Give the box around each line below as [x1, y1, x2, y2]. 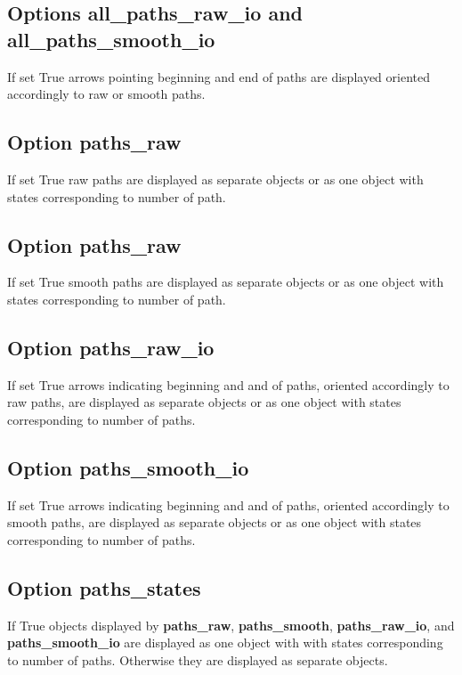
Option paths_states [7, 573, 201, 601]
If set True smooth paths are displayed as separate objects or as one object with [7, 272, 444, 291]
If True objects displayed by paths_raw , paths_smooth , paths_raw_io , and [7, 615, 455, 634]
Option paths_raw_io [7, 333, 215, 361]
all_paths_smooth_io [7, 25, 215, 53]
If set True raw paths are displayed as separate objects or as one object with [7, 169, 424, 188]
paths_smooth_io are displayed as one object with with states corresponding [7, 633, 443, 652]
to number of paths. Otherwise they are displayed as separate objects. [7, 650, 388, 669]
